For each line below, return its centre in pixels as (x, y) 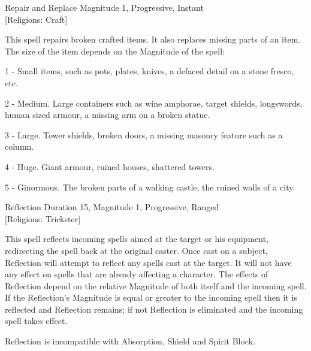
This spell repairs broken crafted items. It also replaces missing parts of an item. (153, 39)
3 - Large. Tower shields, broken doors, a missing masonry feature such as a (144, 134)
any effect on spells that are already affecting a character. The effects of (137, 274)
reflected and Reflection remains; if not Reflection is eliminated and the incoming (154, 309)
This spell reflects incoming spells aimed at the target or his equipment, (137, 239)
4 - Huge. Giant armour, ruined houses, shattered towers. (110, 166)
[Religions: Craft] (36, 19)
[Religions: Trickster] (43, 218)
